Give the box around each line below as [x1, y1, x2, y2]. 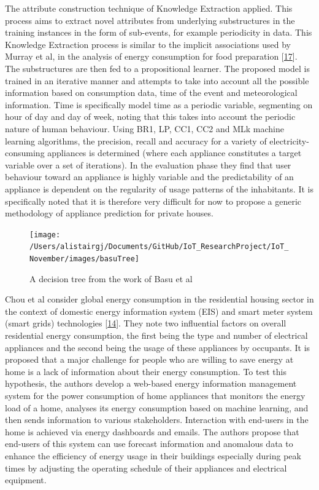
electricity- [269, 134, 309, 147]
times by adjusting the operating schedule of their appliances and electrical [5, 461, 287, 474]
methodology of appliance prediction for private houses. [5, 207, 213, 219]
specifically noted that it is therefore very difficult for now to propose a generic [5, 194, 302, 207]
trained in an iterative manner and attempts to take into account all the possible [5, 74, 309, 87]
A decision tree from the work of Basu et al [29, 272, 193, 285]
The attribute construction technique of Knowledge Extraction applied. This [5, 2, 293, 14]
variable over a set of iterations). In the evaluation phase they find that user [5, 158, 291, 171]
